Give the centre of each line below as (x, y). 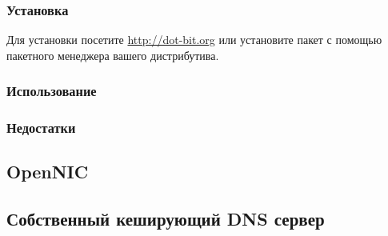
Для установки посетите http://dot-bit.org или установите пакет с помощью (194, 40)
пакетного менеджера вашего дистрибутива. (113, 55)
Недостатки (41, 128)
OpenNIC (48, 172)
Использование (52, 91)
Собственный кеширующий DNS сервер (166, 219)
